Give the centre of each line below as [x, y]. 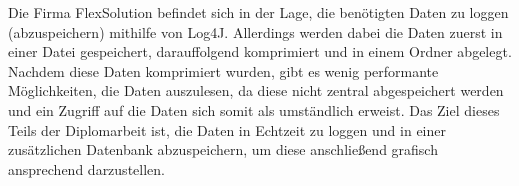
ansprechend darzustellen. [86, 168]
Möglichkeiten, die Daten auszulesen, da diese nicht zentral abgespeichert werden [256, 90]
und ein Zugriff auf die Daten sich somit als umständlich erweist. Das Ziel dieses [254, 109]
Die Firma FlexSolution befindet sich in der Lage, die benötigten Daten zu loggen [258, 12]
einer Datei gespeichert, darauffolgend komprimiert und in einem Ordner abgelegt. [260, 51]
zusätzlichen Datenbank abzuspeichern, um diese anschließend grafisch [223, 149]
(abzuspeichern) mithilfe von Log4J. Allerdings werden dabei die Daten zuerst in [255, 31]
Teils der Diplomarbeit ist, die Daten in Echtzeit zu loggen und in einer [227, 129]
